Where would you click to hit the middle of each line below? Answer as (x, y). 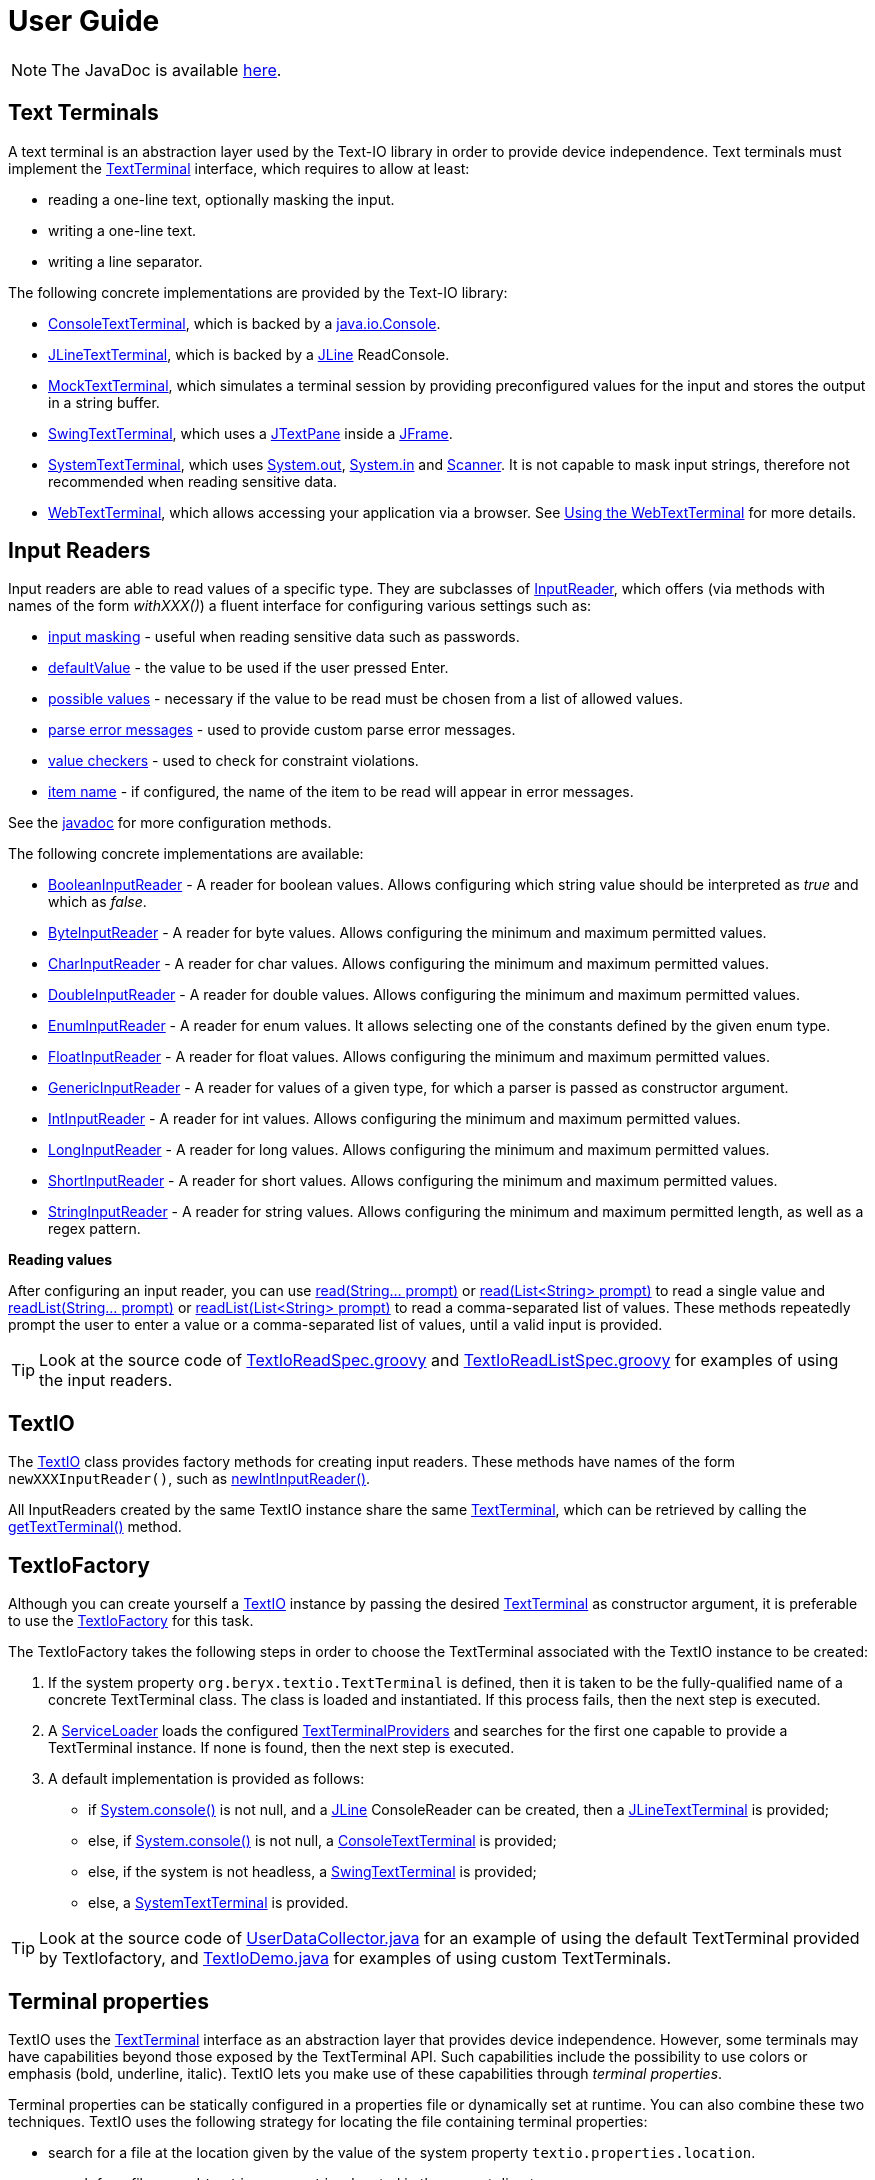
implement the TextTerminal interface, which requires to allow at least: (239, 168)
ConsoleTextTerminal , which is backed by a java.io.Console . (244, 323)
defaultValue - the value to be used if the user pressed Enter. (248, 668)
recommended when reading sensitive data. (193, 481)
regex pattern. (94, 1229)
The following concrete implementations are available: (186, 854)
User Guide (84, 21)
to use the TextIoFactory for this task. (131, 1621)
